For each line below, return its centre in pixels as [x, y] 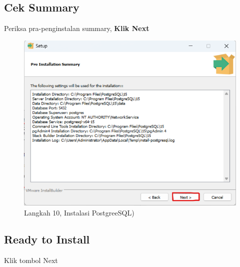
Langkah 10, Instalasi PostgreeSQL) [79, 212]
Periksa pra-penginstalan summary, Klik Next [77, 28]
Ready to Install [47, 239]
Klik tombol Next [31, 260]
